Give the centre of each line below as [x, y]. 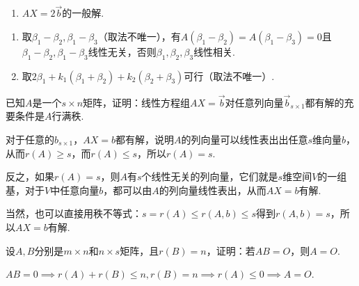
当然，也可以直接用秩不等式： [74, 213]
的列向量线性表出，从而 [213, 190]
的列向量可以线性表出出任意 [245, 140]
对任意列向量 [254, 102]
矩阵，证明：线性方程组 [137, 102]
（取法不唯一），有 [139, 36]
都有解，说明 [145, 140]
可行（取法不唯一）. [229, 76]
